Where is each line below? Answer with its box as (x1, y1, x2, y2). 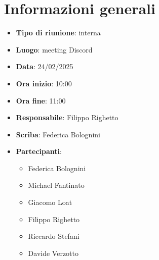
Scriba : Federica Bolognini (16, 129, 100, 139)
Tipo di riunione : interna (16, 27, 101, 38)
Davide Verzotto (28, 247, 78, 258)
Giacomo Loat (28, 197, 72, 207)
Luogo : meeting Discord (16, 44, 93, 55)
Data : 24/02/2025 (16, 61, 73, 72)
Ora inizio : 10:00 (16, 78, 72, 88)
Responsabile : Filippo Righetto (16, 112, 118, 123)
